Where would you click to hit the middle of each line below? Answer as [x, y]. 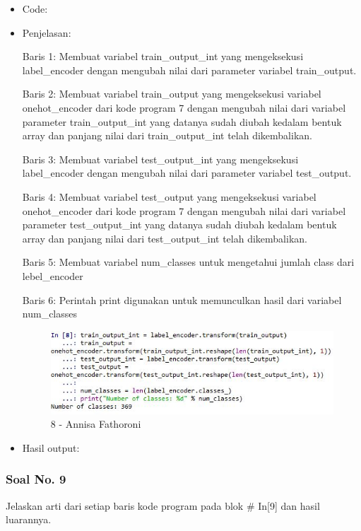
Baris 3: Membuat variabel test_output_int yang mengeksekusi [160, 159]
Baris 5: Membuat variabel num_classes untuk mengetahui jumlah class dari [188, 262]
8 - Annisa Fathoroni [96, 424]
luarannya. [29, 519]
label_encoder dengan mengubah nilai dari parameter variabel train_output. [189, 70]
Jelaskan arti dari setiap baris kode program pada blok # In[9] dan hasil [163, 505]
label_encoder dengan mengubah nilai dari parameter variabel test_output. [187, 173]
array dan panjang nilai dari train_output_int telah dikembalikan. [167, 135]
